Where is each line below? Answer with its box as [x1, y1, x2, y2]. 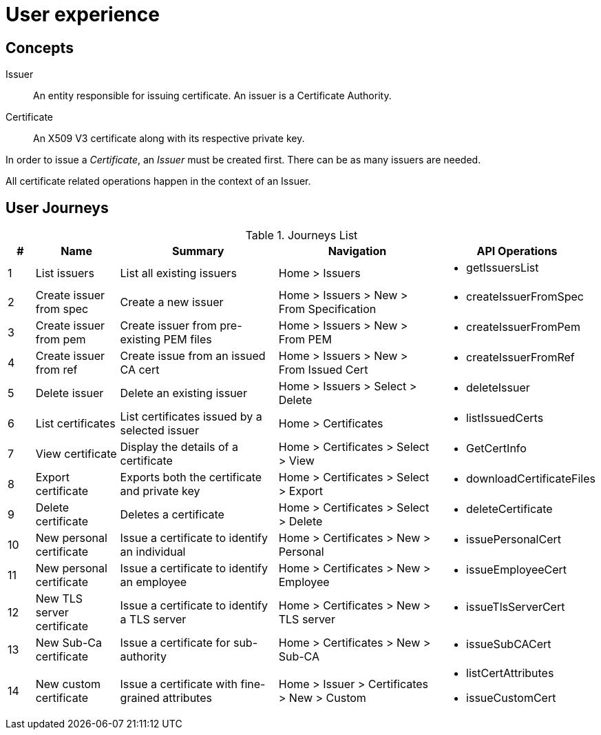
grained [120, 691, 160, 705]
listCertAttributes [466, 666, 554, 681]
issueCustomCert [466, 691, 556, 705]
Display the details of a [120, 440, 238, 454]
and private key [120, 484, 200, 499]
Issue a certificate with [120, 677, 238, 692]
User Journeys [6, 199, 109, 217]
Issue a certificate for [120, 636, 231, 650]
